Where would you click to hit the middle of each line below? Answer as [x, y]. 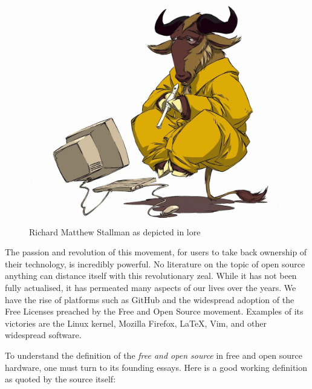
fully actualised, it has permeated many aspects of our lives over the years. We [151, 288]
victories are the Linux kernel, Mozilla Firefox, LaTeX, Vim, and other [136, 323]
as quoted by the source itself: [60, 379]
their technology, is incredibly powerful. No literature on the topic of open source [155, 263]
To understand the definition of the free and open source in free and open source [154, 355]
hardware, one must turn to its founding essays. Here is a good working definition [156, 367]
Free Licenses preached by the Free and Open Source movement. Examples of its [154, 311]
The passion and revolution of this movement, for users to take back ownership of [156, 252]
